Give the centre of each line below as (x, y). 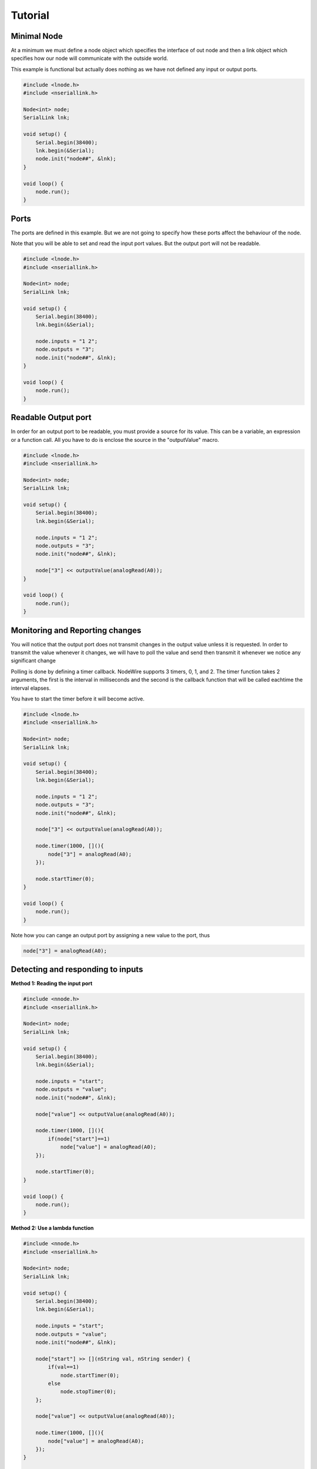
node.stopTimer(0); (88, 1392)
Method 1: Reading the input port (52, 984)
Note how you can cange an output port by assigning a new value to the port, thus (110, 935)
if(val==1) (63, 1367)
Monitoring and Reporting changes (76, 630)
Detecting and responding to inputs (77, 970)
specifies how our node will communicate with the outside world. (90, 58)
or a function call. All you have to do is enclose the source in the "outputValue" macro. (115, 440)
